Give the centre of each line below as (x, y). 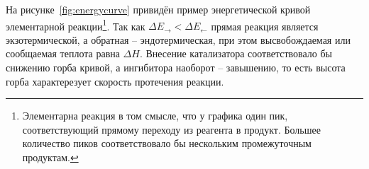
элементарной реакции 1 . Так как (76, 25)
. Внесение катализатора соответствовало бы (236, 53)
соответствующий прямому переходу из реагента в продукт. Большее (171, 129)
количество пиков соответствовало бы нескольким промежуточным (167, 143)
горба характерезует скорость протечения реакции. (115, 81)
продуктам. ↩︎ (50, 157)
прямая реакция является (265, 26)
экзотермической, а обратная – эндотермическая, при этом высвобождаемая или (178, 39)
